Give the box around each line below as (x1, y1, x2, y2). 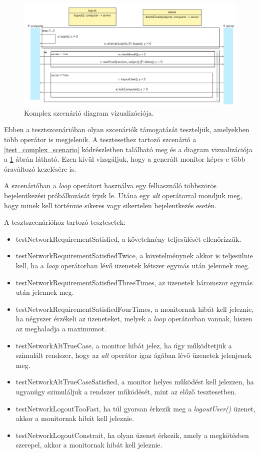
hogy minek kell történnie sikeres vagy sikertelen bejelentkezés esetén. (4, 200, 217, 210)
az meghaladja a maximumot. (15, 323, 106, 333)
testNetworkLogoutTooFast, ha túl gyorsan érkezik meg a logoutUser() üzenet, (15, 403, 255, 413)
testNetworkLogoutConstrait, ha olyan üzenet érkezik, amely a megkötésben (15, 429, 249, 440)
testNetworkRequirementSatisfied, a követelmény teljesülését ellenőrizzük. (15, 233, 241, 244)
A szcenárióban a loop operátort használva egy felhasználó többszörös (4, 180, 217, 191)
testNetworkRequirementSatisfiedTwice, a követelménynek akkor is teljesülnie (15, 250, 253, 261)
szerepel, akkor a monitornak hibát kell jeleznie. (15, 439, 162, 450)
